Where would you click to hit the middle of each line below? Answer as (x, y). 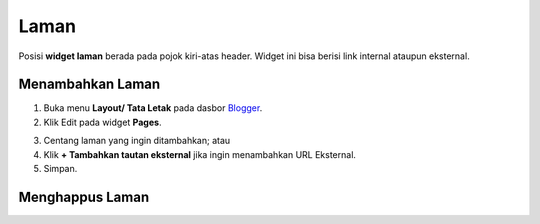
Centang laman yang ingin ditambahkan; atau (137, 141)
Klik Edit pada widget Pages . (102, 122)
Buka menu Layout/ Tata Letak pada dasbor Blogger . (153, 108)
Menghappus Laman (84, 196)
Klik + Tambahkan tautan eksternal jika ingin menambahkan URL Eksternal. (200, 154)
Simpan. (60, 169)
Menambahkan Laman (89, 84)
